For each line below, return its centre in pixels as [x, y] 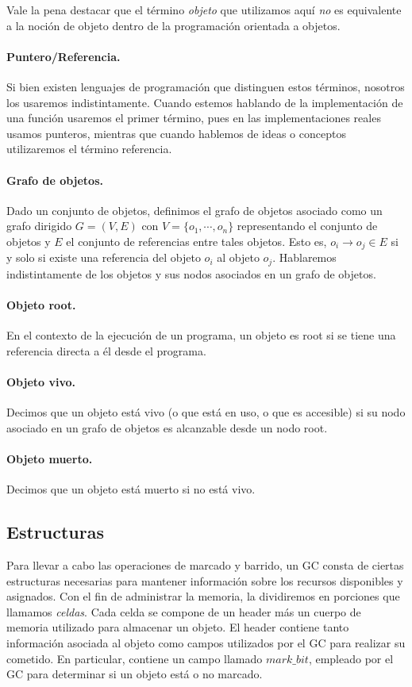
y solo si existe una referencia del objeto [104, 257]
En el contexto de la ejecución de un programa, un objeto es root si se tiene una [201, 335]
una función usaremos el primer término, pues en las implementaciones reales [194, 118]
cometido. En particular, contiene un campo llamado [135, 658]
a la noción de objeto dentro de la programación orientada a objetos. [173, 25]
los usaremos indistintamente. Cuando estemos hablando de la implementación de [205, 102]
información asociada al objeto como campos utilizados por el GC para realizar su [206, 642]
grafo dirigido [39, 226]
